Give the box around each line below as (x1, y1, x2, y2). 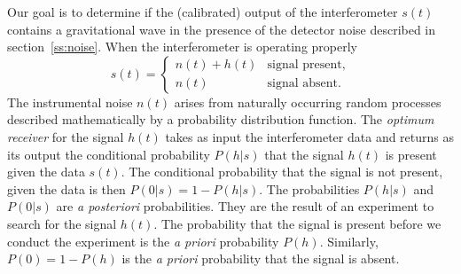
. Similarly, (319, 231, 379, 250)
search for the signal (7, 214, 117, 232)
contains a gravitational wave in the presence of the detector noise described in (7, 20, 436, 38)
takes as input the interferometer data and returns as (165, 127, 455, 145)
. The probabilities (259, 179, 360, 198)
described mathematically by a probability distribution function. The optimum (7, 110, 434, 129)
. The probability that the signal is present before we (153, 214, 441, 232)
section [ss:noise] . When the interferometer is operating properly (7, 37, 357, 56)
